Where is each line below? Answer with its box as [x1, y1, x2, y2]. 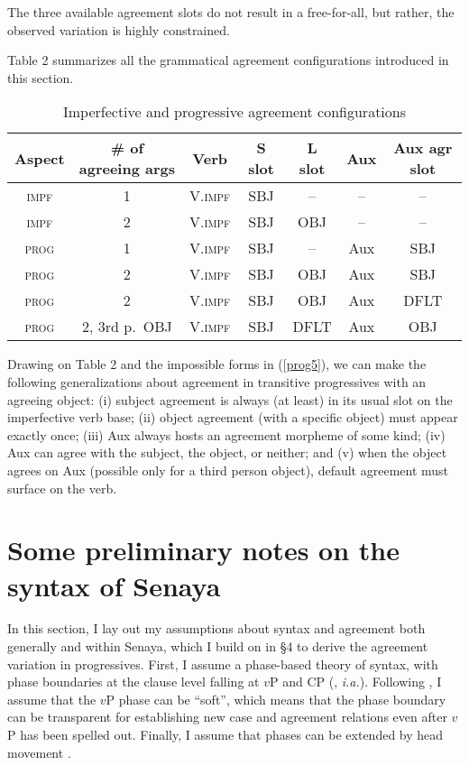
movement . [7, 742, 71, 761]
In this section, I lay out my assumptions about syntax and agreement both [7, 619, 426, 638]
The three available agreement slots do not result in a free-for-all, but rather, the [7, 3, 455, 21]
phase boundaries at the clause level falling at [7, 672, 260, 691]
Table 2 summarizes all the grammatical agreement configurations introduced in [7, 51, 449, 69]
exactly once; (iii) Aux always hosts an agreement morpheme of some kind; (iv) [7, 425, 446, 444]
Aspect [14, 147, 65, 169]
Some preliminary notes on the [7, 531, 400, 568]
